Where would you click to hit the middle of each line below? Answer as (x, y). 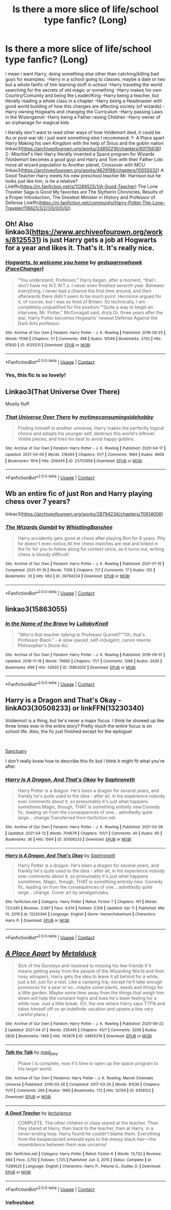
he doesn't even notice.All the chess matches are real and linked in (88, 544)
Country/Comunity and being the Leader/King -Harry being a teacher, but (82, 95)
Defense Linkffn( (23, 203)
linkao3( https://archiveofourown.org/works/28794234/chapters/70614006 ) (84, 514)
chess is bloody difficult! (44, 555)
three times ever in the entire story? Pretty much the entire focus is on (79, 726)
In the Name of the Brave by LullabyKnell (57, 623)
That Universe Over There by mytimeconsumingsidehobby (79, 417)
